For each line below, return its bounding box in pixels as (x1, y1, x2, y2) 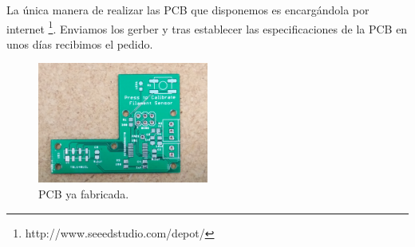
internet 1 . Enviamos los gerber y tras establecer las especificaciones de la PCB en (6, 18, 408, 37)
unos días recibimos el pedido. (6, 35, 153, 52)
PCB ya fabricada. (38, 185, 129, 202)
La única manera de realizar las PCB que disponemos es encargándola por (6, 2, 370, 18)
